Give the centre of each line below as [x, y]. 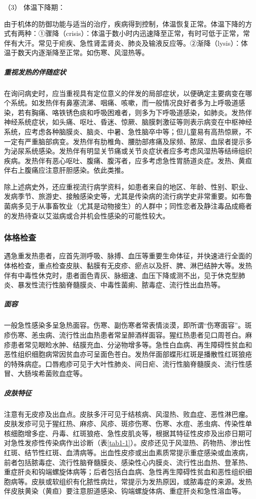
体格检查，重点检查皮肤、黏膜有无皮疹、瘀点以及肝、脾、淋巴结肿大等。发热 [128, 265]
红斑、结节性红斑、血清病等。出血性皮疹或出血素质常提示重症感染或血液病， [128, 452]
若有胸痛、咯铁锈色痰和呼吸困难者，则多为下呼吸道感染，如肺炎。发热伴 [135, 112]
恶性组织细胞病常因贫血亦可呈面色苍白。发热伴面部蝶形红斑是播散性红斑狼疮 [128, 354]
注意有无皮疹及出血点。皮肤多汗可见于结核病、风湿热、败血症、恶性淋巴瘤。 [128, 414]
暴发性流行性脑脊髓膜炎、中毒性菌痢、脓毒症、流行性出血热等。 [121, 285]
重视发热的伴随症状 [35, 72]
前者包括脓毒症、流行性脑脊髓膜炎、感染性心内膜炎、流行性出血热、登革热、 [128, 462]
